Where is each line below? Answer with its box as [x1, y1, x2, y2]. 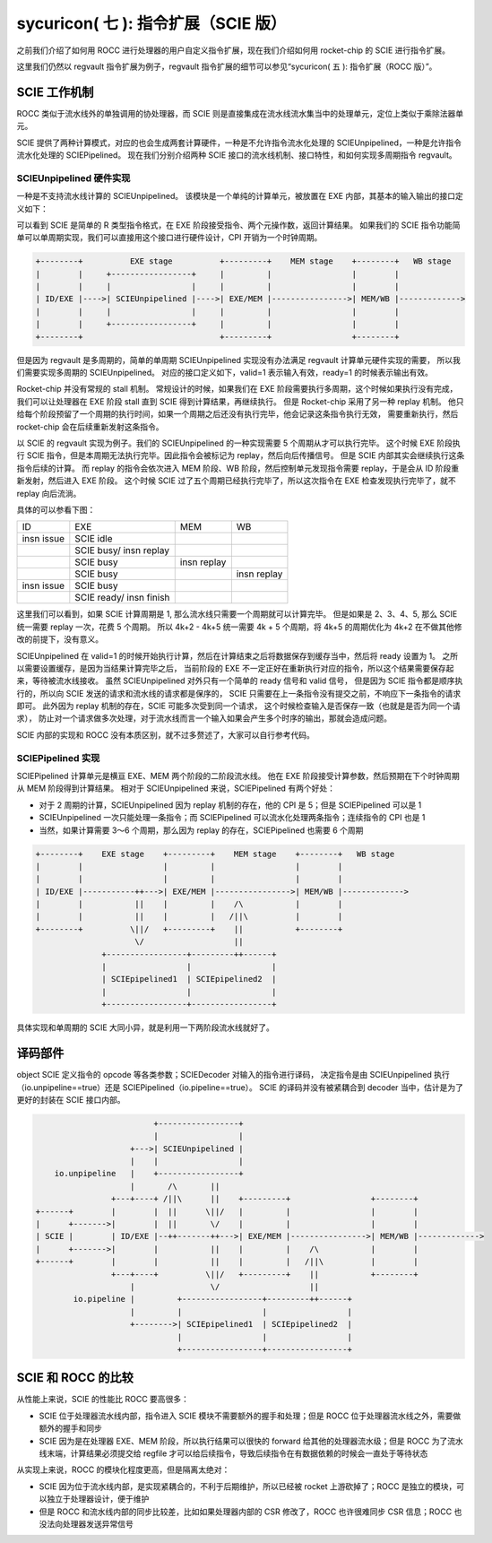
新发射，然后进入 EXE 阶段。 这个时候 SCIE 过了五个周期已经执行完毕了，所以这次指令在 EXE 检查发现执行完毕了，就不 [16, 475, 456, 486]
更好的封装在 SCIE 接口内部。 [16, 1094, 125, 1105]
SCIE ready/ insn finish [74, 592, 170, 604]
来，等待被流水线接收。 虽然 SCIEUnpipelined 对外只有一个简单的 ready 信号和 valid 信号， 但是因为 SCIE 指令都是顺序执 [16, 675, 463, 686]
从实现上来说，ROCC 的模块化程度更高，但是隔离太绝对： [16, 1464, 230, 1475]
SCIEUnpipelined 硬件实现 [16, 171, 131, 184]
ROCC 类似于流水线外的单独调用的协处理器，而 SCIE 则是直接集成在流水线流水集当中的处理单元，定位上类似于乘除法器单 [16, 108, 464, 118]
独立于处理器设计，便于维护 [46, 1494, 150, 1504]
